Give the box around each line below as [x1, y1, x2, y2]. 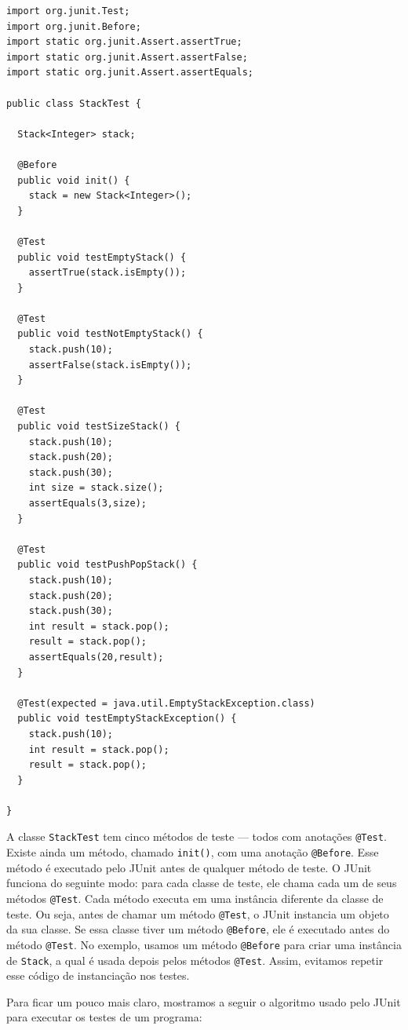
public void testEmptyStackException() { [17, 713, 237, 725]
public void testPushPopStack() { [17, 559, 198, 571]
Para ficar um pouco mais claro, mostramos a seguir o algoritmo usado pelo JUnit [6, 993, 401, 1010]
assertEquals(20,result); [28, 651, 164, 663]
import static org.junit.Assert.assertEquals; [6, 67, 253, 79]
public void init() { [17, 174, 130, 186]
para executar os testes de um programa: [6, 1009, 202, 1025]
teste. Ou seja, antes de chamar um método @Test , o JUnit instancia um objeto [6, 905, 389, 922]
